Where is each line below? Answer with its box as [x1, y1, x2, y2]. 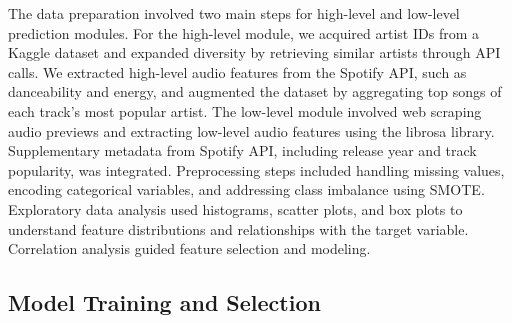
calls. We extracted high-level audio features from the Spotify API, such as [8, 61, 467, 82]
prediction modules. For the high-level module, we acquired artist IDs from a [8, 22, 479, 43]
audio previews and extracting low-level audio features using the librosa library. [8, 120, 495, 141]
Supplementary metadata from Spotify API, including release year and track [8, 140, 477, 161]
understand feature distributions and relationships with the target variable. [8, 218, 469, 239]
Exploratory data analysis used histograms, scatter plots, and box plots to [8, 198, 463, 219]
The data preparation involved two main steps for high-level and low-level [8, 3, 460, 23]
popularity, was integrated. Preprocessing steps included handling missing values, [8, 159, 505, 180]
